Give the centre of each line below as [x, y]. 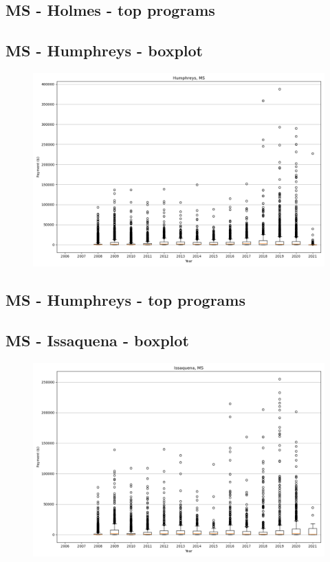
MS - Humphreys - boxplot [104, 50]
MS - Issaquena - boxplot [97, 340]
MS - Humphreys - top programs [125, 300]
